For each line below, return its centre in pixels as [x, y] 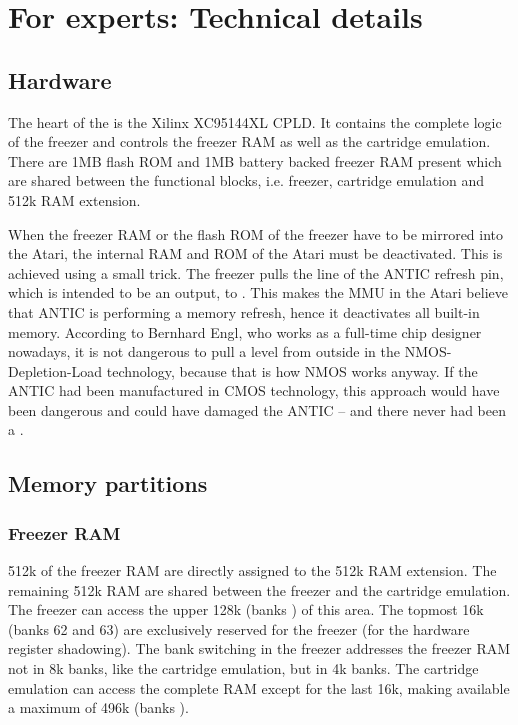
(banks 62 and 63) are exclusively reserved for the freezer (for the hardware [239, 628]
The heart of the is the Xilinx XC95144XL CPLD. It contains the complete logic [255, 121]
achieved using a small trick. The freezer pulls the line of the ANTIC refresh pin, [256, 272]
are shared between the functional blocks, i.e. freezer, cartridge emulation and [246, 180]
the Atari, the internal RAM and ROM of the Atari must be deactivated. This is [255, 253]
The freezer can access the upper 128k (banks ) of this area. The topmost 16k [246, 609]
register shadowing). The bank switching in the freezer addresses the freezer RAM [259, 648]
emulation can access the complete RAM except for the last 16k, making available [259, 687]
